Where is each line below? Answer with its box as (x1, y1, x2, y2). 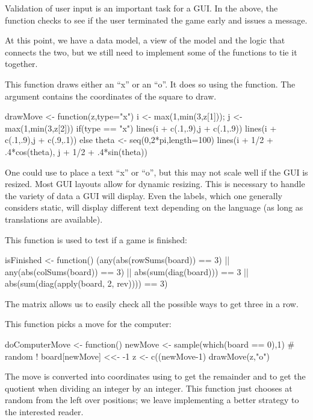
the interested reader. (5, 406, 84, 418)
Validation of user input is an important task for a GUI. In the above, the (5, 2, 278, 14)
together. (5, 57, 38, 70)
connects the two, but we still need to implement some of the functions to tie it (5, 45, 297, 58)
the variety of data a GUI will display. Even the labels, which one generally (5, 189, 282, 202)
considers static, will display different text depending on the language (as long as (5, 201, 303, 214)
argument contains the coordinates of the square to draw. (5, 89, 217, 102)
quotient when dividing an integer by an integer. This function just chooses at (5, 381, 293, 394)
